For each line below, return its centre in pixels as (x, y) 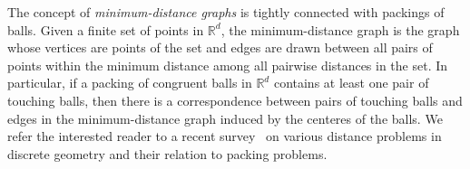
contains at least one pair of (351, 83)
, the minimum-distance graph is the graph (340, 29)
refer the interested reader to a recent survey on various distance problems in (225, 136)
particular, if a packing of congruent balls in (130, 83)
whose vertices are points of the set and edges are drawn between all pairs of (220, 47)
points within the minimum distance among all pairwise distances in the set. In (228, 65)
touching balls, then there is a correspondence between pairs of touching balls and (235, 100)
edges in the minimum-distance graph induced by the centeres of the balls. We (225, 118)
